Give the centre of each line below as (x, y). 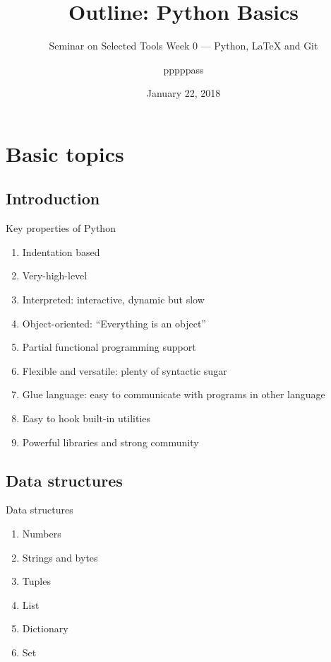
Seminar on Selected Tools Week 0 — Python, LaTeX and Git (183, 46)
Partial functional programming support (109, 347)
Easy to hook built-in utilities (86, 418)
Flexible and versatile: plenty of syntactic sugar (125, 370)
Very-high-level (55, 275)
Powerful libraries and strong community (110, 442)
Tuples (36, 581)
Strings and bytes (60, 557)
